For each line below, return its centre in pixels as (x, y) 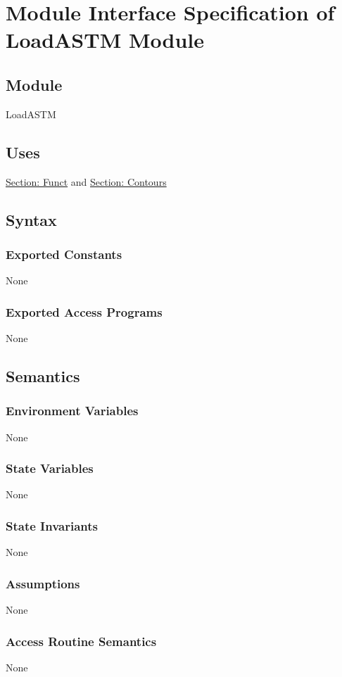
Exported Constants (64, 254)
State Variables (50, 468)
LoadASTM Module (105, 40)
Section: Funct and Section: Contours (86, 181)
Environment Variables (72, 411)
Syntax (31, 219)
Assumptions (43, 583)
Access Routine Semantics (81, 641)
